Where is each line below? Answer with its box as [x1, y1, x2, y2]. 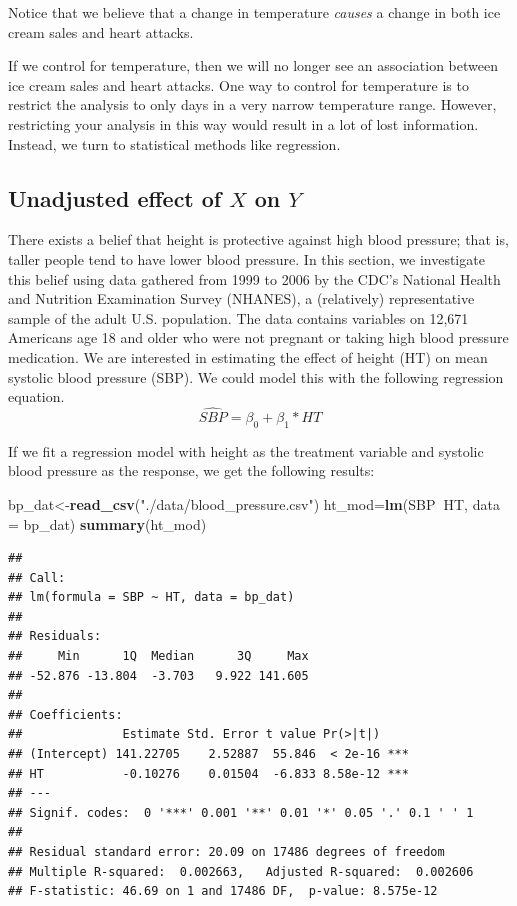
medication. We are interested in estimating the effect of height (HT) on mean [8, 346, 488, 367]
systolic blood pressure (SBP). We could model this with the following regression [8, 366, 504, 387]
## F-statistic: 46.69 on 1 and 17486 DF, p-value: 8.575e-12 [8, 884, 438, 899]
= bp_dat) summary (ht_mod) [8, 513, 207, 534]
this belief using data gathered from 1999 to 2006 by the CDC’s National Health [8, 268, 501, 289]
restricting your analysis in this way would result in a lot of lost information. [8, 113, 479, 134]
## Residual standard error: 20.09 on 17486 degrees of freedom [8, 845, 445, 859]
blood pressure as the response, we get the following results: [8, 460, 375, 481]
